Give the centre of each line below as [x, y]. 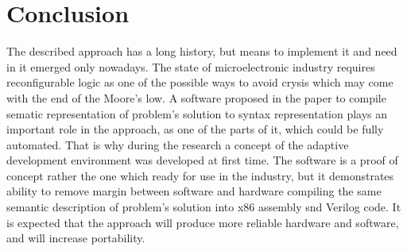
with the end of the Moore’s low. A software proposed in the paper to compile [196, 97]
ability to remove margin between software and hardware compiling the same [194, 191]
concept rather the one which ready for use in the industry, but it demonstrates [200, 175]
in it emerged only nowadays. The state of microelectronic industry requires [191, 66]
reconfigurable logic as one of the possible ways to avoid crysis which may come [200, 82]
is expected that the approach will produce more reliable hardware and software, [203, 222]
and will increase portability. [76, 238]
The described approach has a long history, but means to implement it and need [202, 51]
